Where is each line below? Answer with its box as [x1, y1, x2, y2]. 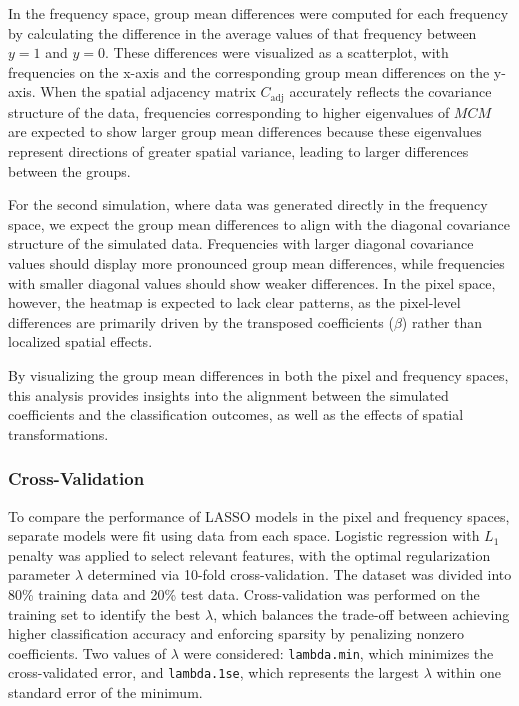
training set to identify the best [8, 603, 201, 624]
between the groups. [8, 160, 131, 181]
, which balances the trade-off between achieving [213, 603, 510, 624]
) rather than [401, 311, 483, 332]
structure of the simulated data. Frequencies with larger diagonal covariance [8, 233, 474, 254]
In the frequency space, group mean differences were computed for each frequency [8, 3, 509, 23]
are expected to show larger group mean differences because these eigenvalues [8, 121, 482, 142]
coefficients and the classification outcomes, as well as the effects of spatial [8, 404, 464, 425]
